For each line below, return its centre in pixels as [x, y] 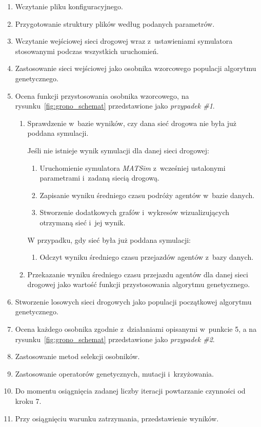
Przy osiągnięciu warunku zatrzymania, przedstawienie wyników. [117, 418]
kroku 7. [28, 401]
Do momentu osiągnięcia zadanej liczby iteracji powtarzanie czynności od [130, 391]
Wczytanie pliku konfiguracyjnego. [69, 6]
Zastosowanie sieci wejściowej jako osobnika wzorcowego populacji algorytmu [136, 68]
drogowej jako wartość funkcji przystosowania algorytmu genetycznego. [139, 284]
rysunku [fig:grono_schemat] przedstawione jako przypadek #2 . [115, 339]
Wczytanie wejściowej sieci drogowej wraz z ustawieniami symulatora [124, 41]
